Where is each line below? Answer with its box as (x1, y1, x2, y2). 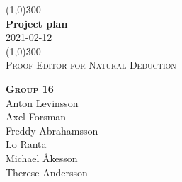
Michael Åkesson (6, 150, 78, 165)
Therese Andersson (6, 164, 88, 179)
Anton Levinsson (6, 95, 79, 110)
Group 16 (6, 81, 54, 96)
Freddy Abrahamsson (6, 123, 98, 137)
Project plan (6, 16, 68, 30)
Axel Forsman (6, 109, 67, 124)
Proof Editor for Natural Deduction (6, 57, 176, 72)
